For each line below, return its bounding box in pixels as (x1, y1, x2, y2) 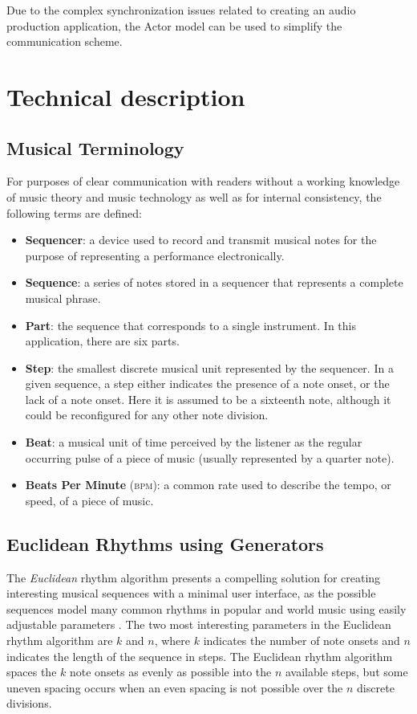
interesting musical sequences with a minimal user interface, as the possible (6, 585, 376, 602)
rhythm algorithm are (6, 632, 113, 649)
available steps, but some (285, 663, 408, 680)
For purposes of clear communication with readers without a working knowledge (6, 173, 400, 190)
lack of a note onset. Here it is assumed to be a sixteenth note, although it (25, 390, 391, 407)
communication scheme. (6, 33, 123, 50)
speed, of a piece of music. (25, 492, 154, 508)
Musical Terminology (6, 135, 184, 160)
